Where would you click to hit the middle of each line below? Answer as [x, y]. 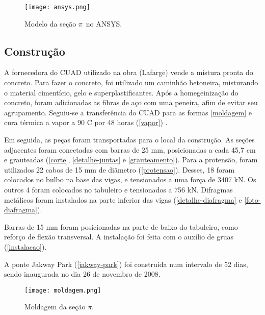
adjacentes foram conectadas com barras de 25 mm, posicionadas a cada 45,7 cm [130, 149]
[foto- [253, 199]
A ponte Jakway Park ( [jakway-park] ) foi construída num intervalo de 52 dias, [126, 264]
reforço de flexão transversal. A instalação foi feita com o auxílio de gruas [119, 237]
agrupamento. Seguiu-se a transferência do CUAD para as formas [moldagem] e [128, 112]
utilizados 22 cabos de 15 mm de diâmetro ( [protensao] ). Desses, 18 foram [120, 169]
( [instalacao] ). [25, 246]
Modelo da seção [50, 23]
